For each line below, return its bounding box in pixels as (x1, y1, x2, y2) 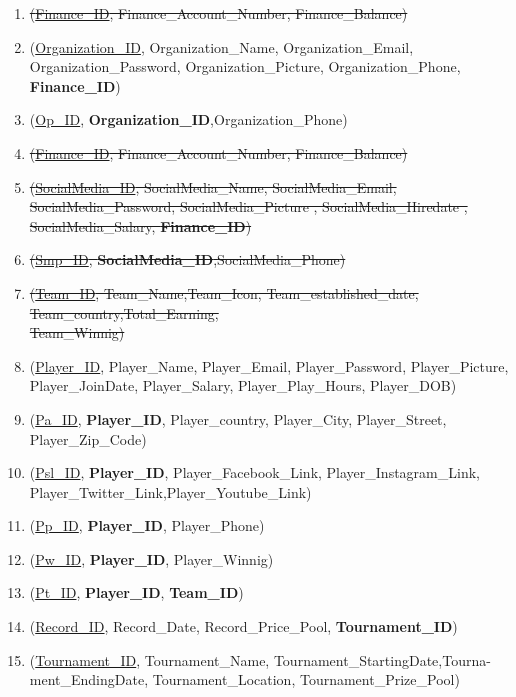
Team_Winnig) (29, 322, 125, 343)
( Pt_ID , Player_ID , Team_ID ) (29, 582, 244, 603)
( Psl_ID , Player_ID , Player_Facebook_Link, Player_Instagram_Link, (29, 462, 480, 483)
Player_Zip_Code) (29, 428, 147, 449)
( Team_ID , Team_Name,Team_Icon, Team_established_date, (29, 282, 419, 303)
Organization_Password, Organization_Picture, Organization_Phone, (29, 56, 461, 77)
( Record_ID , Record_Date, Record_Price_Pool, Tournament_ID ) (29, 616, 458, 637)
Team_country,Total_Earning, (29, 302, 219, 323)
